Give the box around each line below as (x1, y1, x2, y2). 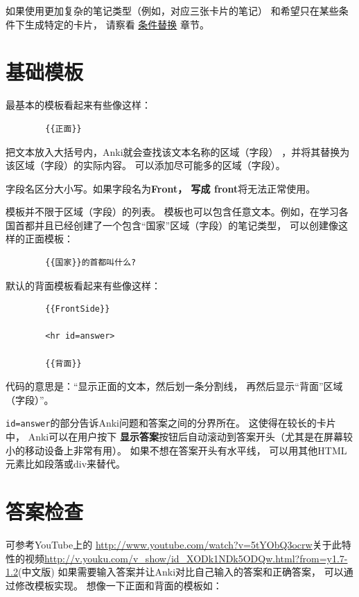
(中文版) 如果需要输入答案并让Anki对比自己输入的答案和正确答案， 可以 (17, 564, 344, 579)
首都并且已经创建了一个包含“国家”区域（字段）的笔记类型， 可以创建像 (15, 217, 338, 232)
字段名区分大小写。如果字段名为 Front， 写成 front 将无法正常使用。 (6, 181, 316, 195)
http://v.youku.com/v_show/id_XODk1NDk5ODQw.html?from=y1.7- (44, 551, 348, 565)
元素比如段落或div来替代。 (6, 456, 126, 471)
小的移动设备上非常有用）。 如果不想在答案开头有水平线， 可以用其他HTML (6, 443, 347, 457)
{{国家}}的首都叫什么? (45, 258, 137, 268)
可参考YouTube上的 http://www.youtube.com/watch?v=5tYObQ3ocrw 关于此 (6, 537, 342, 551)
